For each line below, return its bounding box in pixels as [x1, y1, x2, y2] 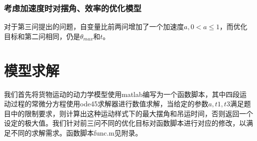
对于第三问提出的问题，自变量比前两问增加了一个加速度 [4, 21, 184, 32]
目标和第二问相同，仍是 [4, 31, 80, 41]
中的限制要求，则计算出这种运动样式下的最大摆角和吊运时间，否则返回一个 [10, 108, 253, 118]
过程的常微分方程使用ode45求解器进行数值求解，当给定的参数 [10, 98, 209, 109]
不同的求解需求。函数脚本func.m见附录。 [10, 127, 142, 138]
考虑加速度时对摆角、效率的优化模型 [4, 1, 142, 14]
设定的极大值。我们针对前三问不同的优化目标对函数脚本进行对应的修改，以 [4, 118, 246, 128]
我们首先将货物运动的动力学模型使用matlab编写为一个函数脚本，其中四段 [4, 89, 240, 99]
